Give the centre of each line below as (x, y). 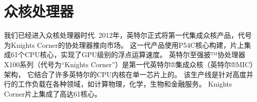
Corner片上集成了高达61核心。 (53, 93)
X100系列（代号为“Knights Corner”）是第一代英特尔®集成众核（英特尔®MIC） (129, 64)
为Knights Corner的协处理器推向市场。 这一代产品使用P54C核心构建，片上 (124, 45)
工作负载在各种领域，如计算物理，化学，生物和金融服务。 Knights (125, 84)
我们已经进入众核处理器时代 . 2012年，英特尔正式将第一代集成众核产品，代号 (128, 35)
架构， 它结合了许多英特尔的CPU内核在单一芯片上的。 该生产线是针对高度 (125, 74)
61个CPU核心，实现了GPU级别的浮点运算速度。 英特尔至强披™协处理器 (128, 54)
